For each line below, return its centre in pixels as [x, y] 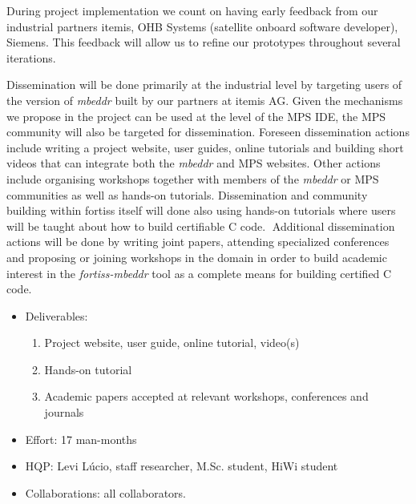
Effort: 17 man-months [81, 439]
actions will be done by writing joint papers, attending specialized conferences [198, 242]
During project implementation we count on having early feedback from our [192, 10]
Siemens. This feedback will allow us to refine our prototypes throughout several [204, 42]
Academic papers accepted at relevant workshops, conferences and [206, 396]
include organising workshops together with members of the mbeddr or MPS [193, 178]
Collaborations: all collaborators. [105, 492]
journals [64, 412]
